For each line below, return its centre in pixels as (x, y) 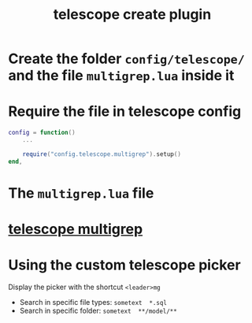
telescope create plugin (132, 15)
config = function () (42, 133)
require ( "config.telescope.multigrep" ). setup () (102, 154)
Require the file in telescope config (125, 111)
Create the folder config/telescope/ (127, 59)
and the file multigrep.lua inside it (121, 76)
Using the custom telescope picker (125, 265)
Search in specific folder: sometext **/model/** (98, 310)
